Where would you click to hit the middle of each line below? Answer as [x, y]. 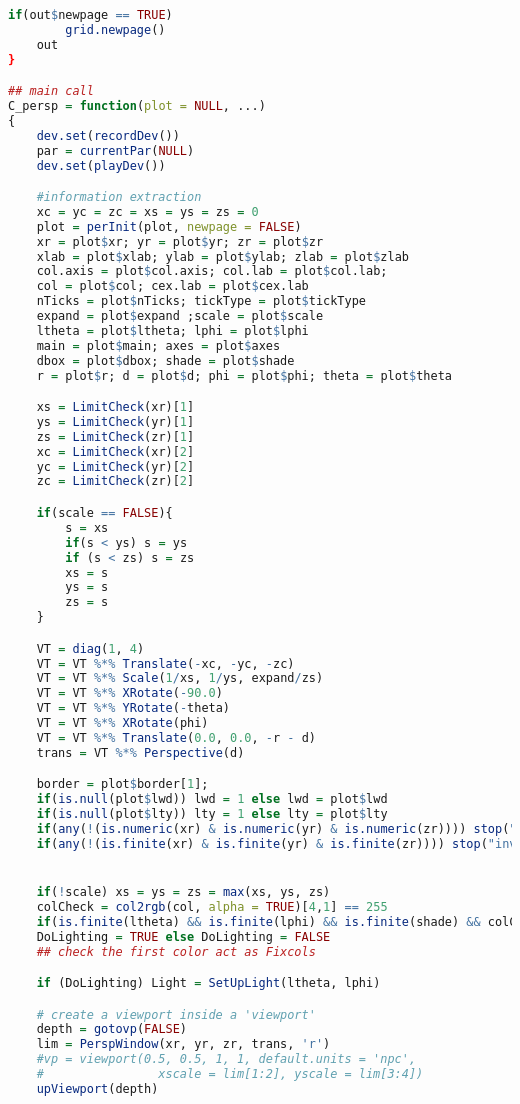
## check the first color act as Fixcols [176, 951]
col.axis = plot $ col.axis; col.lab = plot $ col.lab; [212, 271]
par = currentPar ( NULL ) [115, 150]
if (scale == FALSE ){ [104, 513]
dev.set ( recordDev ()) [108, 135]
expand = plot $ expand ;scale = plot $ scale [180, 316]
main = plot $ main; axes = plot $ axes [158, 345]
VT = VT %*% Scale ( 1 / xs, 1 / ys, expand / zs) [180, 678]
